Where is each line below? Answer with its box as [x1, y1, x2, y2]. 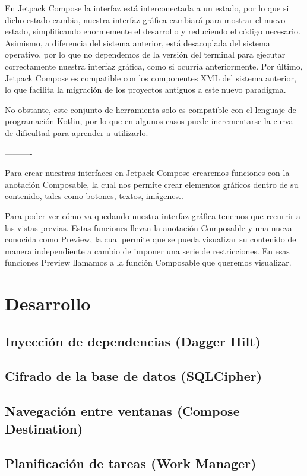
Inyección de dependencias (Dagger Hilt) [5, 332, 261, 350]
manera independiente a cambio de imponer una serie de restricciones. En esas [5, 244, 290, 257]
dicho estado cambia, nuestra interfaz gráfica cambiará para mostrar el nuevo [5, 13, 286, 26]
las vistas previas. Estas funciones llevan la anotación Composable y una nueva [5, 221, 292, 234]
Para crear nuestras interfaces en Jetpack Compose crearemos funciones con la [5, 166, 290, 179]
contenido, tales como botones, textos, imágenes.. [5, 190, 183, 202]
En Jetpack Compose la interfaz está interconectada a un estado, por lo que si [5, 2, 289, 14]
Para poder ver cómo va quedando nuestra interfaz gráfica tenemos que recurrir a [5, 209, 301, 222]
